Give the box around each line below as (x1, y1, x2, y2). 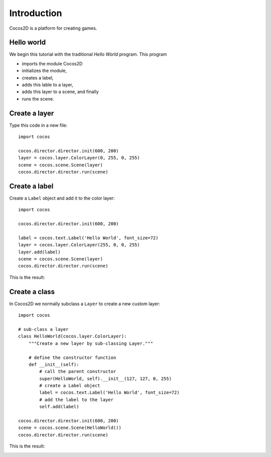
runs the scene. (22, 96, 55, 102)
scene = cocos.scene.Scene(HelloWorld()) (18, 425, 121, 431)
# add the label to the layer (39, 397, 114, 402)
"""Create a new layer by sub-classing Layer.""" (28, 340, 153, 346)
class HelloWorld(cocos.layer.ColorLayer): (18, 333, 127, 339)
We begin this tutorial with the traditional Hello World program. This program (9, 51, 167, 57)
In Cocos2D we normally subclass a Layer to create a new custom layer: (9, 301, 160, 307)
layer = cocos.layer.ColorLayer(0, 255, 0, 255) (18, 155, 140, 161)
